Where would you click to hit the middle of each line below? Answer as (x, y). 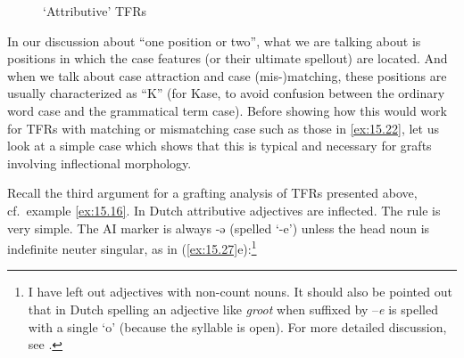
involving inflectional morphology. (99, 163)
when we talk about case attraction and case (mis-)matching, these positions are (227, 75)
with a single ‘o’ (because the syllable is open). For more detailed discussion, (237, 326)
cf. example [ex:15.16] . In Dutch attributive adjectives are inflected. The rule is (224, 210)
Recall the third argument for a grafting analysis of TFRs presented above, (212, 193)
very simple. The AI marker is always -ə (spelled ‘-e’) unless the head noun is (219, 228)
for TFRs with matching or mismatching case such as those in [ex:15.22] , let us (223, 128)
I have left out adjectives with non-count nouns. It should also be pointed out (240, 292)
